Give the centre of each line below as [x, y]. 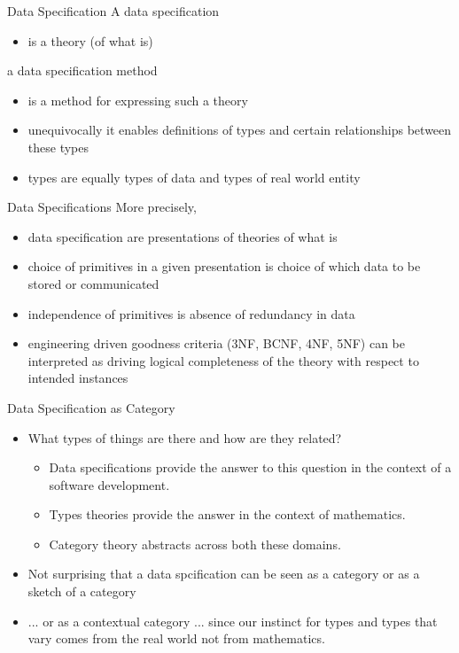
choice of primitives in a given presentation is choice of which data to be [224, 266]
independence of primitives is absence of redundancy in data [191, 313]
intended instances [78, 378]
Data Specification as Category [91, 407]
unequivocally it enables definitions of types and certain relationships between [240, 130]
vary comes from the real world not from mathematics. [176, 638]
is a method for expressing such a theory [138, 100]
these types [58, 147]
